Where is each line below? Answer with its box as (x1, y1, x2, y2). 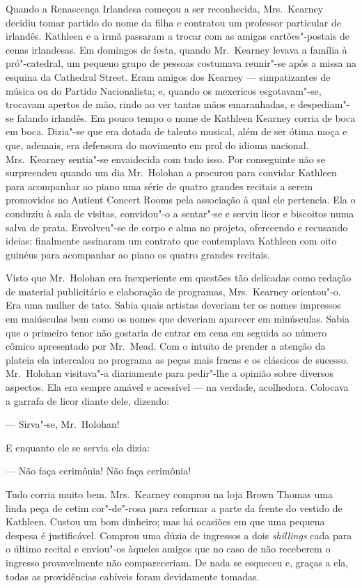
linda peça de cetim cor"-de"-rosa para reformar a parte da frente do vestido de (6, 500, 343, 515)
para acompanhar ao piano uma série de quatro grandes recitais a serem (6, 178, 313, 193)
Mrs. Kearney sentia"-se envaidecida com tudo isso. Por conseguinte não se (6, 151, 326, 166)
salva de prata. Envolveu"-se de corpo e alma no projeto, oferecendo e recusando (6, 219, 348, 234)
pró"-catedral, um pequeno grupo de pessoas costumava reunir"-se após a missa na (6, 56, 356, 70)
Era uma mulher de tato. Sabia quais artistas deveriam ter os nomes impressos (6, 297, 341, 312)
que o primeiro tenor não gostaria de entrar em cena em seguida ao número (6, 325, 327, 339)
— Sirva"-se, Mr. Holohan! (6, 417, 120, 431)
